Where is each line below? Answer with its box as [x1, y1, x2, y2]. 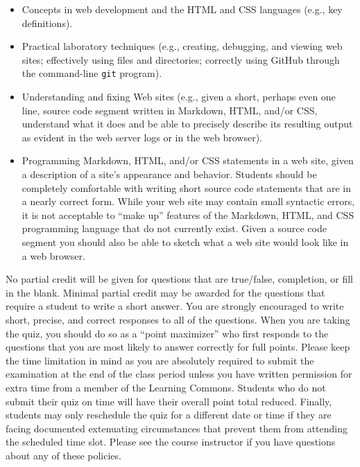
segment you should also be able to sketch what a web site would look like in [22, 234, 349, 249]
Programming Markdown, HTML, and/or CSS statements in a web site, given [22, 153, 354, 168]
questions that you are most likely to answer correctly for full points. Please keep [6, 340, 350, 354]
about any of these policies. [6, 448, 121, 462]
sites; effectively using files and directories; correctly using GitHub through [22, 52, 340, 67]
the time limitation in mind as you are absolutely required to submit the [6, 353, 314, 367]
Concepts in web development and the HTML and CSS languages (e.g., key [22, 2, 343, 16]
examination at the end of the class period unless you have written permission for [6, 367, 352, 381]
